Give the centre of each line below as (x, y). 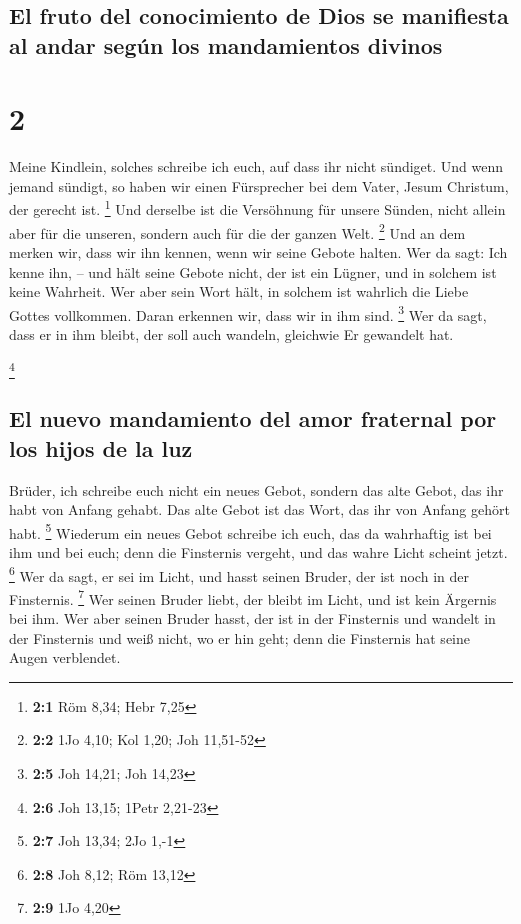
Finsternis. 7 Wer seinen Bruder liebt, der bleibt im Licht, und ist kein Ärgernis (253, 597)
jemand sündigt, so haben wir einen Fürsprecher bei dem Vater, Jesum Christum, (259, 185)
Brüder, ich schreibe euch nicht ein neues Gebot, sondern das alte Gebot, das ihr (256, 489)
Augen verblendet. (65, 657)
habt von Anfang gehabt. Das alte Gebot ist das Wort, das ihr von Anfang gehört (259, 509)
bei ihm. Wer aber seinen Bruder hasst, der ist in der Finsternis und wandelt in (252, 618)
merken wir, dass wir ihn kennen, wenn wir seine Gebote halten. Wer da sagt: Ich (258, 251)
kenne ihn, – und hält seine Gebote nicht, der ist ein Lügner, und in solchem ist (253, 271)
